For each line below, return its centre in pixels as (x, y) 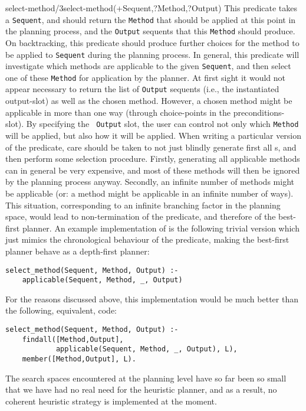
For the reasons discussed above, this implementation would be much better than (152, 299)
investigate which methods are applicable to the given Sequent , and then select (148, 66)
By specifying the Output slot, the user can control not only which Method (162, 124)
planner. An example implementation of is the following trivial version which (161, 228)
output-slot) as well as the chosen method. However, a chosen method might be (149, 101)
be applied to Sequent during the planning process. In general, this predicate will (152, 54)
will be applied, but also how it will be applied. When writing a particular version (154, 135)
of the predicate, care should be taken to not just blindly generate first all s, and (151, 147)
